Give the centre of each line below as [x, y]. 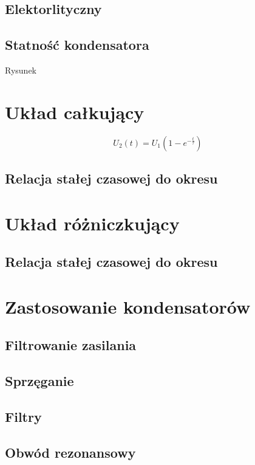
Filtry [23, 416]
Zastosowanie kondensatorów [128, 306]
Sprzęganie [39, 381]
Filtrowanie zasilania [71, 345]
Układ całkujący [75, 112]
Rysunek [21, 70]
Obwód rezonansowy [70, 452]
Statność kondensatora [77, 45]
